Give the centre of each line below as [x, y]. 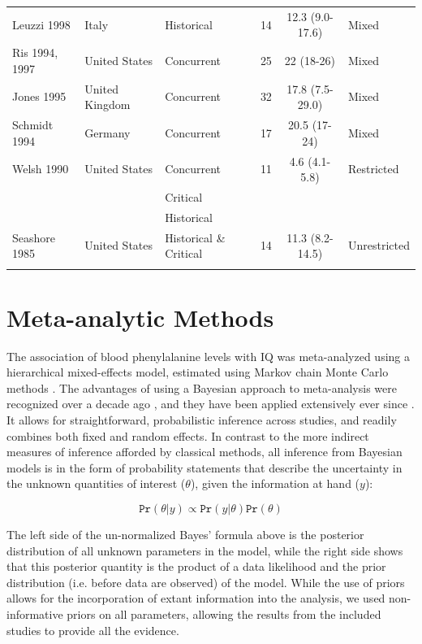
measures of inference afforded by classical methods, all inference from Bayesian [205, 452]
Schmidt [33, 125]
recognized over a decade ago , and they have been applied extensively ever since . [211, 404]
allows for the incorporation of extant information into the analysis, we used [196, 598]
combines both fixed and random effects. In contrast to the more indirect [188, 435]
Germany [108, 132]
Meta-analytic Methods [140, 317]
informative [35, 614]
